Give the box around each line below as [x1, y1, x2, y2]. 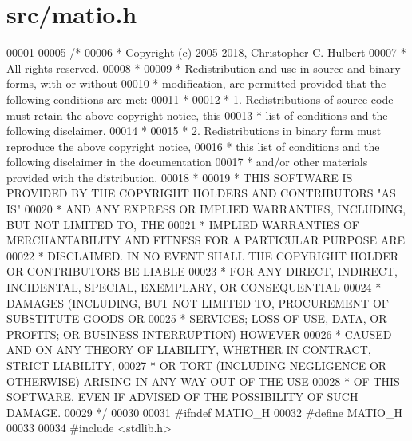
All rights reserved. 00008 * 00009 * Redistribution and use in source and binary [6, 59, 401, 76]
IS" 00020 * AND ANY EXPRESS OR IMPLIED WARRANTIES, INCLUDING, [6, 201, 406, 217]
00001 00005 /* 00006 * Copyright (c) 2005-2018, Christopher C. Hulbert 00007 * [6, 44, 406, 61]
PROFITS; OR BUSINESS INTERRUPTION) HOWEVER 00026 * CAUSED [6, 325, 392, 342]
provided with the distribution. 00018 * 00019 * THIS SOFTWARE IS [6, 169, 353, 185]
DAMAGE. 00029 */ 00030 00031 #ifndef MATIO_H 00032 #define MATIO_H [6, 403, 402, 420]
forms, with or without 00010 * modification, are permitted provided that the [6, 75, 386, 92]
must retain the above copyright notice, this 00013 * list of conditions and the [6, 106, 388, 123]
